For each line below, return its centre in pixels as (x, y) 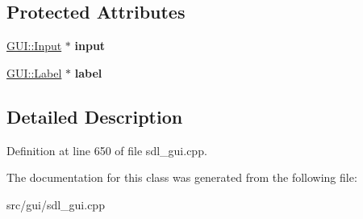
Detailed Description (95, 116)
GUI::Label (34, 72)
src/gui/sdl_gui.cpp (56, 204)
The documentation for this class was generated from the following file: (182, 177)
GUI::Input (34, 46)
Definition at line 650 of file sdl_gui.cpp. (107, 150)
